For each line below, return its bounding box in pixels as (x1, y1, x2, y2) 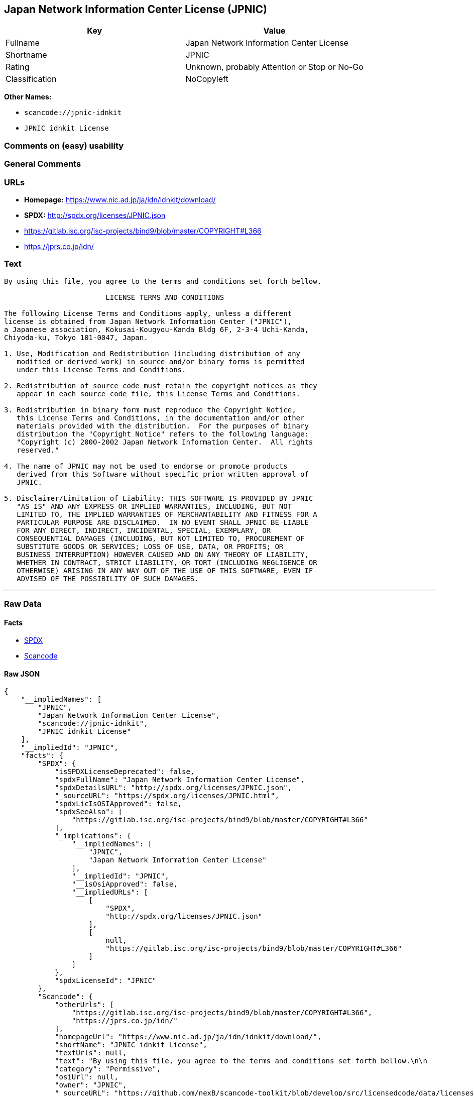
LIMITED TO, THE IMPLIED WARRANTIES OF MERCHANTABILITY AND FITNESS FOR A (17, 510, 317, 518)
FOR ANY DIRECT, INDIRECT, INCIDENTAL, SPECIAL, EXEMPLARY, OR (17, 526, 271, 534)
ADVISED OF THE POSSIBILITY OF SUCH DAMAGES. (17, 574, 199, 583)
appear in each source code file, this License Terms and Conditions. (17, 389, 301, 398)
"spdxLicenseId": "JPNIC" (55, 976, 157, 985)
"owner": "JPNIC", (55, 1081, 127, 1089)
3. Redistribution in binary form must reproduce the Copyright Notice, (4, 405, 296, 414)
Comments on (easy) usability (4, 140, 124, 151)
